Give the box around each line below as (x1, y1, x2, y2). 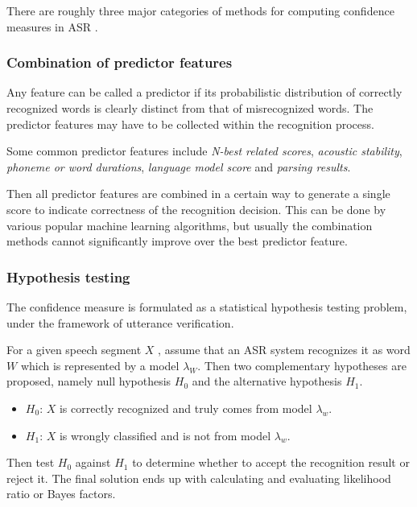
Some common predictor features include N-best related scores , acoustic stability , (6, 142, 403, 159)
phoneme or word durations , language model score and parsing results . (6, 158, 351, 175)
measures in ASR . (6, 18, 98, 35)
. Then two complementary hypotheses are (197, 357, 407, 373)
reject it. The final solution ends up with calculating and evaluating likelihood (6, 469, 391, 486)
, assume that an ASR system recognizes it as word (158, 341, 411, 358)
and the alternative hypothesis (192, 373, 342, 390)
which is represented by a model (20, 357, 180, 373)
